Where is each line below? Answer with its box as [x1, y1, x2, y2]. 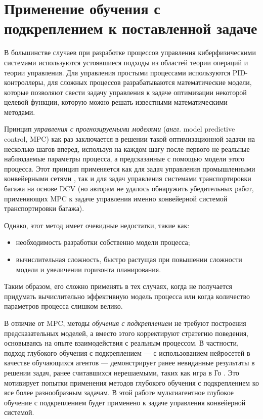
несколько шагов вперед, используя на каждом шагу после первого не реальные [4, 143, 250, 154]
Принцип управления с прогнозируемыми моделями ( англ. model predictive [4, 123, 235, 134]
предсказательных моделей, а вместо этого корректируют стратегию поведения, [4, 327, 248, 338]
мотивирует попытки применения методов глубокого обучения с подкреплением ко [4, 377, 259, 388]
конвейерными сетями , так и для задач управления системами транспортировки [4, 173, 251, 184]
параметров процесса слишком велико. [4, 301, 123, 311]
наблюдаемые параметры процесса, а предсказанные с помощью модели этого [4, 153, 245, 164]
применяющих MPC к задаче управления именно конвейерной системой [4, 193, 228, 203]
